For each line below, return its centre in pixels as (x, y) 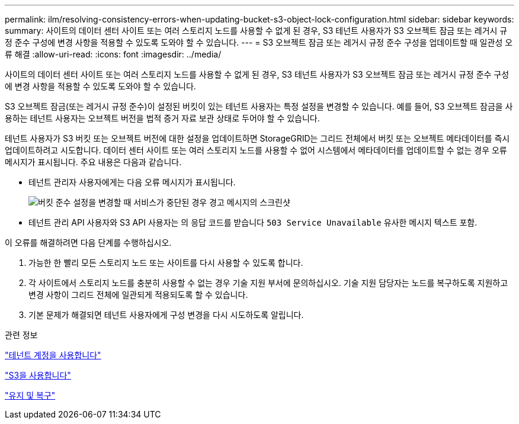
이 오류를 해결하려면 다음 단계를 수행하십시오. (88, 242)
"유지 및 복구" (30, 395)
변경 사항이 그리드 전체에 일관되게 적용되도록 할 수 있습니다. (138, 295)
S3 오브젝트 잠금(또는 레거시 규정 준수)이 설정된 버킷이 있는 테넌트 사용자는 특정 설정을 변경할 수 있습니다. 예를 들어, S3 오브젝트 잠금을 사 (259, 106)
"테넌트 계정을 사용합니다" (53, 355)
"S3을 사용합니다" (38, 375)
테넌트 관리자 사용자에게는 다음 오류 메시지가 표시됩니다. (132, 182)
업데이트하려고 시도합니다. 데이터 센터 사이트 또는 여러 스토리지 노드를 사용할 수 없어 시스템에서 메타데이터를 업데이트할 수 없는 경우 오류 (256, 150)
